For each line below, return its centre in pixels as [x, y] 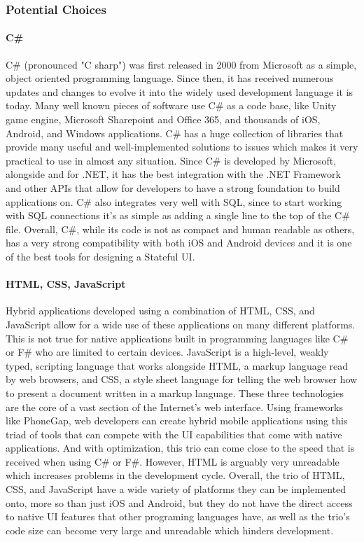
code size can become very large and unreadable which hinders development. [170, 530]
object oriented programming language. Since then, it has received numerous [170, 78]
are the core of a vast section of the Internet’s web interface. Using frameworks [174, 406]
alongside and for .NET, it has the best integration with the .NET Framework [173, 174]
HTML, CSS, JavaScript [66, 284]
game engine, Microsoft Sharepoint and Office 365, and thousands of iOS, [163, 119]
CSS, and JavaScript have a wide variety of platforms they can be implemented [176, 489]
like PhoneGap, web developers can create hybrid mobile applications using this [177, 421]
